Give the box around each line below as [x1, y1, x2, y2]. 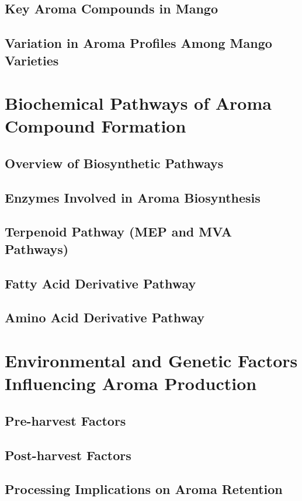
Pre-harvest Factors [5, 411, 126, 429]
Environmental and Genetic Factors [5, 349, 298, 372]
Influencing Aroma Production [5, 371, 257, 395]
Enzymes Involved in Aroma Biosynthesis [5, 188, 261, 206]
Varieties [5, 51, 59, 69]
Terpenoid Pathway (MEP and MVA [5, 222, 232, 241]
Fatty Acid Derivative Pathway [5, 274, 196, 292]
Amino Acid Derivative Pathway [5, 308, 205, 326]
